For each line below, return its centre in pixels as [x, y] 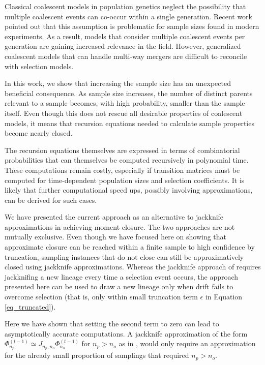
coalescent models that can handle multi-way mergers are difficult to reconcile [126, 56]
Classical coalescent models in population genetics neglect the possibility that [125, 6]
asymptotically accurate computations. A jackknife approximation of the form [126, 333]
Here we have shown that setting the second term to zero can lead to [112, 324]
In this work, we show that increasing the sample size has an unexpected [118, 83]
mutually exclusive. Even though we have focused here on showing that [116, 237]
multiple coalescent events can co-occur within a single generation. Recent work [128, 16]
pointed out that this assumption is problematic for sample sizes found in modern [132, 26]
